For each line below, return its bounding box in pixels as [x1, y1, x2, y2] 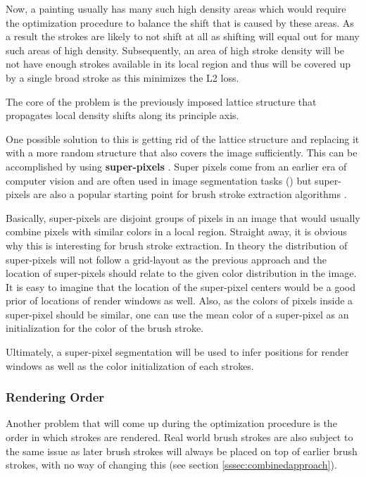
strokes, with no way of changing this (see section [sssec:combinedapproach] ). [6, 457, 337, 472]
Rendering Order [6, 388, 105, 406]
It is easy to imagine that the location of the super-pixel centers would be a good [6, 279, 355, 294]
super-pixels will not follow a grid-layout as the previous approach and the [6, 252, 327, 266]
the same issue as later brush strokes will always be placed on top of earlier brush [6, 443, 358, 458]
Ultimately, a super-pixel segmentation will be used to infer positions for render [6, 345, 349, 359]
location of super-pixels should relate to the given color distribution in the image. [6, 266, 357, 280]
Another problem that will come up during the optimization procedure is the [6, 416, 337, 430]
